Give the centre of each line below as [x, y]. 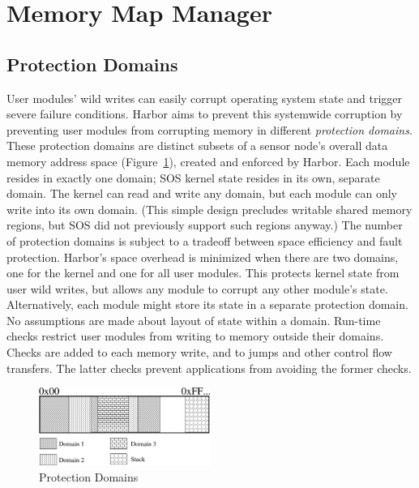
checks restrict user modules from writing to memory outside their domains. [195, 336]
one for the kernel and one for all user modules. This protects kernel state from [203, 273]
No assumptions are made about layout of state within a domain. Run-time [194, 320]
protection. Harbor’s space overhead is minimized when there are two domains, [203, 257]
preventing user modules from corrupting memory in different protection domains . [209, 129]
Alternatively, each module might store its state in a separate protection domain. [207, 304]
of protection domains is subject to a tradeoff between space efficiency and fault [205, 240]
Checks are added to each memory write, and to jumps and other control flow [199, 352]
